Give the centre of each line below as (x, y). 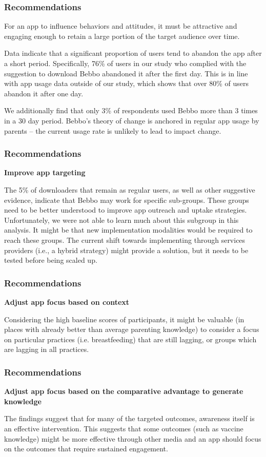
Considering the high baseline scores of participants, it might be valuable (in (124, 319)
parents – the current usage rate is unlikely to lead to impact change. (113, 130)
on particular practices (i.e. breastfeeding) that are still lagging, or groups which (130, 339)
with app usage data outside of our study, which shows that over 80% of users (127, 83)
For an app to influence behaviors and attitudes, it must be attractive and (121, 26)
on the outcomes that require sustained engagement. (86, 449)
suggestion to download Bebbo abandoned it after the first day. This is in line (126, 73)
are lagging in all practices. (47, 349)
